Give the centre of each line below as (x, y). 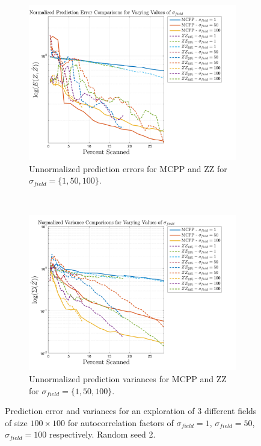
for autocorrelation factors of (121, 422)
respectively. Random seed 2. (102, 434)
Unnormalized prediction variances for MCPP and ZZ (128, 378)
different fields (230, 411)
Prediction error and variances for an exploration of (100, 411)
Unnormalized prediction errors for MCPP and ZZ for (128, 168)
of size (16, 422)
